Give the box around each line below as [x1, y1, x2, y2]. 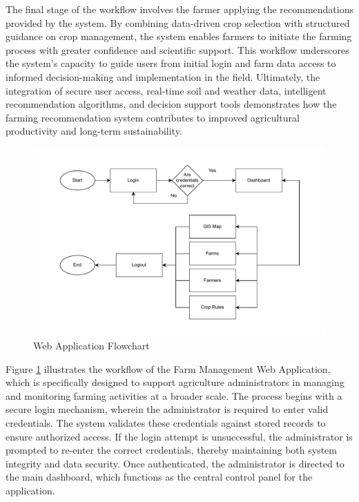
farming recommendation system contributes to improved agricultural [6, 110, 300, 124]
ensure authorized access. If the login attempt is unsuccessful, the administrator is [6, 429, 353, 443]
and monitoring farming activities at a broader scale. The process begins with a [6, 388, 342, 403]
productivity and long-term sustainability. [6, 124, 182, 138]
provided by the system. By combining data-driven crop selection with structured [6, 15, 350, 30]
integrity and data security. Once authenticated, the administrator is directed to [6, 456, 345, 470]
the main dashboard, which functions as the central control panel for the [6, 470, 313, 484]
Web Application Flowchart [33, 338, 150, 352]
